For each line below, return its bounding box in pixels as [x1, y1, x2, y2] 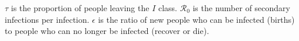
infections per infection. [5, 13, 89, 25]
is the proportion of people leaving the [11, 2, 149, 13]
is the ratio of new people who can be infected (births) [98, 13, 295, 25]
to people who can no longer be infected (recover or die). [5, 25, 210, 37]
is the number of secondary [192, 2, 290, 13]
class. [158, 2, 178, 13]
